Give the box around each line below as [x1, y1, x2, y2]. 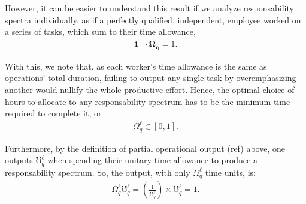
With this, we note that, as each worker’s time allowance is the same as [5, 59, 267, 72]
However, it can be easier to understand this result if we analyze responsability [5, 2, 294, 14]
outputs [5, 154, 33, 166]
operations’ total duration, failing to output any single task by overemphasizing [5, 71, 296, 84]
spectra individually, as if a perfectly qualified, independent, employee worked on [5, 13, 301, 26]
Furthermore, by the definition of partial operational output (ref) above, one [5, 142, 285, 154]
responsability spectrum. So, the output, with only [5, 166, 190, 178]
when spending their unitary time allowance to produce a [47, 154, 257, 166]
